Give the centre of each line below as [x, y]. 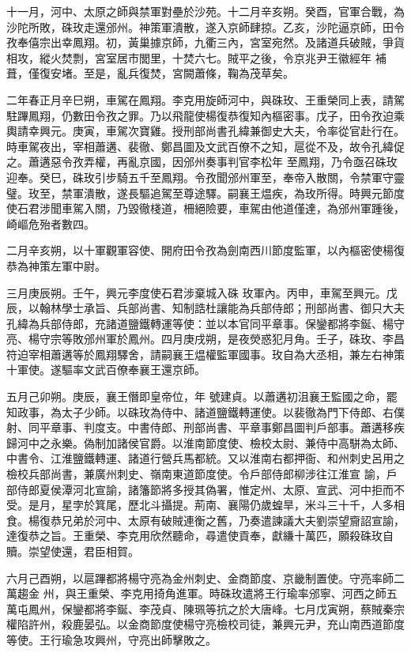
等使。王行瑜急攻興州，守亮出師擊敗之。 [111, 639]
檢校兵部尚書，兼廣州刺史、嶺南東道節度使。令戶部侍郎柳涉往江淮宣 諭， [196, 474]
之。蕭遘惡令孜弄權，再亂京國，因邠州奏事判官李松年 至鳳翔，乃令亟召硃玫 [202, 162]
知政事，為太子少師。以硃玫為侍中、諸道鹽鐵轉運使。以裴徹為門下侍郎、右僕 [205, 411]
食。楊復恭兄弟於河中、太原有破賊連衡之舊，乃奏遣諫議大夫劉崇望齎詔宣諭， [205, 520]
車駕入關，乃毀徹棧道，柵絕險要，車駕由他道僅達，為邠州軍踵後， [233, 208]
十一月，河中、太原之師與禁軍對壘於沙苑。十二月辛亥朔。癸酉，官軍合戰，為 [205, 11]
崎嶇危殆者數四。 [51, 223]
